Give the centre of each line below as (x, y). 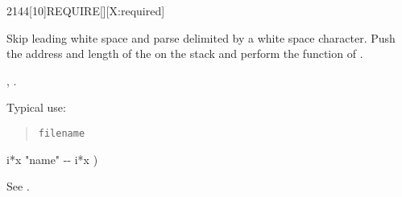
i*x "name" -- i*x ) (52, 159)
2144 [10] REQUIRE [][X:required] (86, 10)
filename (62, 133)
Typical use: (36, 107)
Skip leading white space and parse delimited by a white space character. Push (201, 37)
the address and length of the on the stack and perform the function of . (185, 53)
